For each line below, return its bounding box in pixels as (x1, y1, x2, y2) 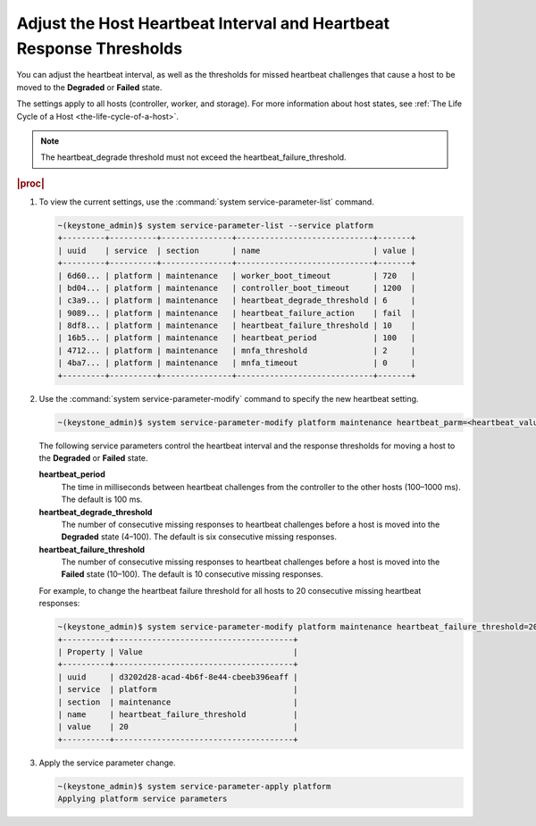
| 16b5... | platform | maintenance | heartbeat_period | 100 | (57, 333, 416, 343)
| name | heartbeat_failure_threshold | (57, 709, 298, 719)
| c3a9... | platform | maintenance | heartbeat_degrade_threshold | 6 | (57, 296, 416, 305)
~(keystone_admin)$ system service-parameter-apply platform (57, 781, 331, 791)
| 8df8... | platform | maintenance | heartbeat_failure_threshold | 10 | (57, 321, 416, 330)
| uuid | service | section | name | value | (57, 246, 416, 255)
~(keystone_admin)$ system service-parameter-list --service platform (57, 220, 374, 230)
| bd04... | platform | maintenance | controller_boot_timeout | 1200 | (57, 282, 416, 293)
